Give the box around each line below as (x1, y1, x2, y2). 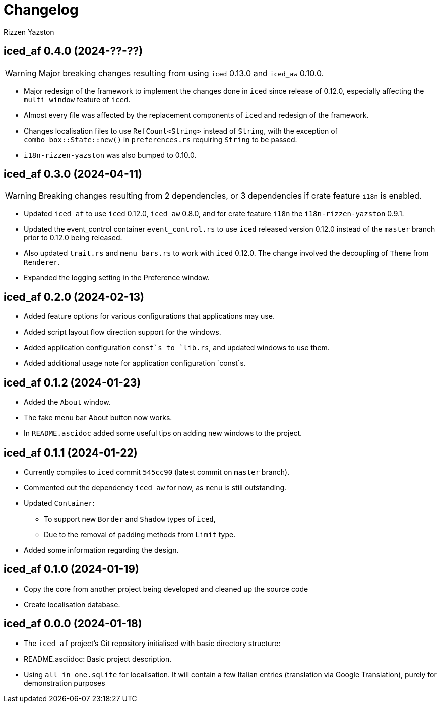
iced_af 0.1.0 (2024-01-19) (4, 563, 139, 576)
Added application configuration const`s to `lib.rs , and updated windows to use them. (24, 343, 330, 352)
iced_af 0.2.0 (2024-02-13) (4, 290, 144, 303)
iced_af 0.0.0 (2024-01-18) (4, 617, 142, 630)
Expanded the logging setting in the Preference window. (24, 273, 210, 282)
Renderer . (24, 258, 60, 267)
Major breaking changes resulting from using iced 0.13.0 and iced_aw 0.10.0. (38, 68, 324, 78)
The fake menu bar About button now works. (24, 413, 172, 422)
